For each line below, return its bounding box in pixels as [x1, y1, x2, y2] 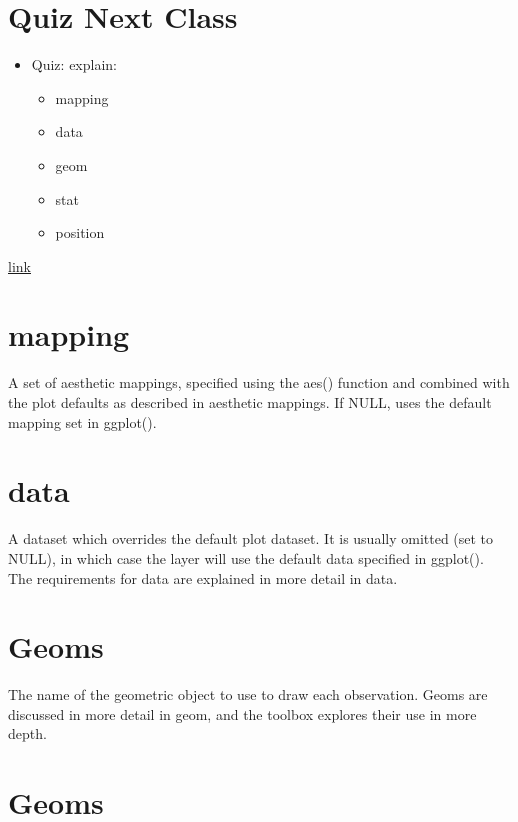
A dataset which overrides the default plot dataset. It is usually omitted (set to [8, 528, 494, 549]
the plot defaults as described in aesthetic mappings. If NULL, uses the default [8, 392, 492, 412]
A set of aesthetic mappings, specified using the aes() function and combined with [8, 372, 510, 393]
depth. [8, 723, 47, 744]
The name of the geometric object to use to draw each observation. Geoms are [8, 684, 488, 705]
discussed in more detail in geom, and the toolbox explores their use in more [8, 703, 477, 724]
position [55, 222, 105, 243]
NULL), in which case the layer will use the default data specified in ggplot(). [8, 547, 484, 568]
